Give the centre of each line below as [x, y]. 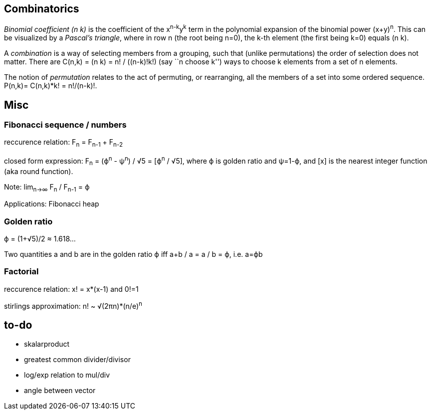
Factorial [21, 272]
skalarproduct [47, 344]
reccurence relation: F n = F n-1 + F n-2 [64, 143]
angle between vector [60, 391]
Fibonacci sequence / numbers [65, 124]
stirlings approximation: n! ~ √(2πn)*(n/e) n [73, 305]
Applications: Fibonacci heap [52, 204]
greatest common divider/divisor [77, 360]
